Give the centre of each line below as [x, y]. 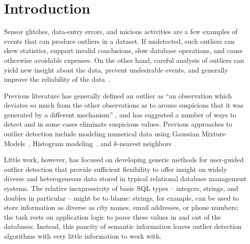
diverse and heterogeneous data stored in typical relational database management [125, 178]
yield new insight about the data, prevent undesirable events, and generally [116, 69]
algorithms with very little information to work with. [83, 236]
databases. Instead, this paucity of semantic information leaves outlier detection [123, 226]
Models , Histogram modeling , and [58, 143]
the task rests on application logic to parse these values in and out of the [113, 216]
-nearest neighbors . [147, 143]
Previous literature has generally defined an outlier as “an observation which [118, 95]
